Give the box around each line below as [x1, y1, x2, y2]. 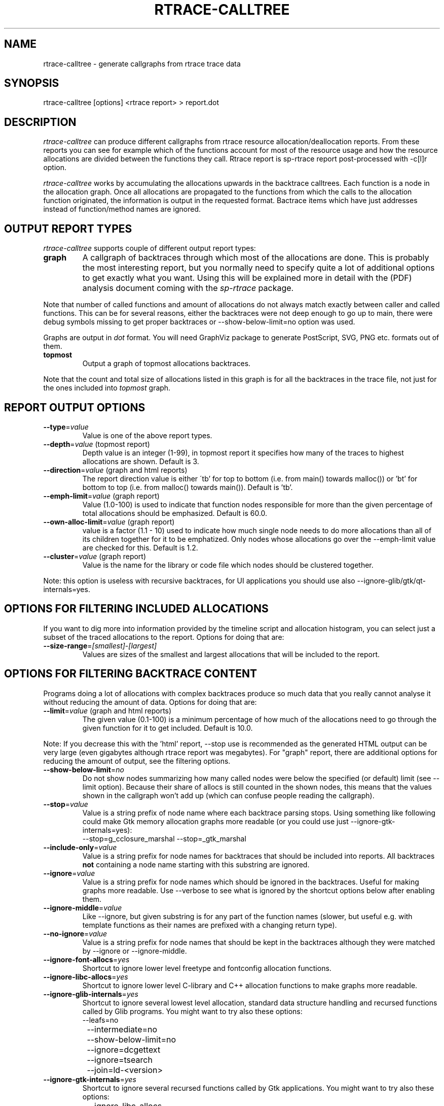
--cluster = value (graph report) [43, 551, 146, 561]
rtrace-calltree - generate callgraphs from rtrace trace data [43, 59, 241, 68]
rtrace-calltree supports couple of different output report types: [43, 244, 256, 253]
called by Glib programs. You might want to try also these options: [82, 1006, 303, 1016]
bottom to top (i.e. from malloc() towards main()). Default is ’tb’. [82, 482, 293, 492]
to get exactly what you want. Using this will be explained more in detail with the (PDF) [82, 273, 412, 283]
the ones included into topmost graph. [43, 383, 171, 393]
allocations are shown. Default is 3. [82, 457, 199, 466]
